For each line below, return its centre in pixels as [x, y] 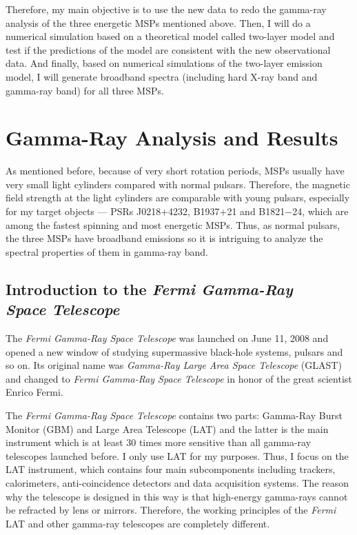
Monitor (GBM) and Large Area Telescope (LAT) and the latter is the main [167, 428]
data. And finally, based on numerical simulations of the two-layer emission [164, 63]
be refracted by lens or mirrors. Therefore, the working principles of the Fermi [171, 510]
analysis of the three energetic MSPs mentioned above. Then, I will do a [158, 22]
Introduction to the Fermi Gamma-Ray [149, 289]
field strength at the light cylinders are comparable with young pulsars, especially [178, 198]
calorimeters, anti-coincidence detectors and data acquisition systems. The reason [177, 482]
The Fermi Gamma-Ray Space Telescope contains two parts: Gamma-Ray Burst [174, 415]
